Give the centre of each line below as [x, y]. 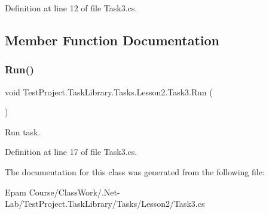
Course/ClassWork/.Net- [74, 192]
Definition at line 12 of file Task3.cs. [71, 8]
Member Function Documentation [112, 40]
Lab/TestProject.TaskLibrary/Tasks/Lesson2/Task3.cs [105, 204]
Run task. [23, 131]
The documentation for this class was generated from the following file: [135, 171]
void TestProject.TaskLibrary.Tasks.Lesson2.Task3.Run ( [109, 92]
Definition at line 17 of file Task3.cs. [71, 152]
